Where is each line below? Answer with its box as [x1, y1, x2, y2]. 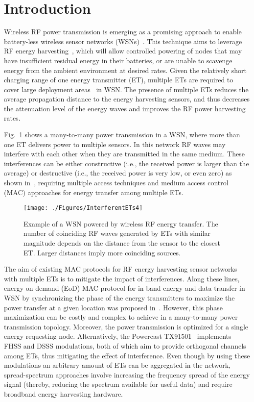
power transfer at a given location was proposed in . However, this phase [4, 302, 223, 312]
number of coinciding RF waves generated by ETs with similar [23, 228, 211, 238]
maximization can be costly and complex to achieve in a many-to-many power [4, 312, 238, 322]
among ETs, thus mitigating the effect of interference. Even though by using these [4, 350, 250, 360]
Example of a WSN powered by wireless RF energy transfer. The [23, 218, 218, 228]
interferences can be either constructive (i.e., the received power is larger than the [4, 158, 249, 168]
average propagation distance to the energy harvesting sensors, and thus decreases [4, 94, 250, 104]
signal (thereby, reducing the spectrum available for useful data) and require [4, 379, 232, 389]
